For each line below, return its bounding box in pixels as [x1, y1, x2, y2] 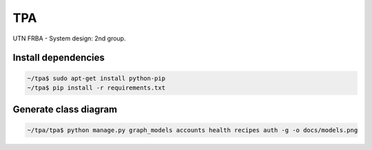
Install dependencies [12, 52, 105, 64]
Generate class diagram [12, 103, 118, 116]
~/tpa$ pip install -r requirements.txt [27, 84, 165, 92]
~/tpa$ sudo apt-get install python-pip [27, 74, 165, 82]
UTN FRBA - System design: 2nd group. [12, 34, 126, 42]
